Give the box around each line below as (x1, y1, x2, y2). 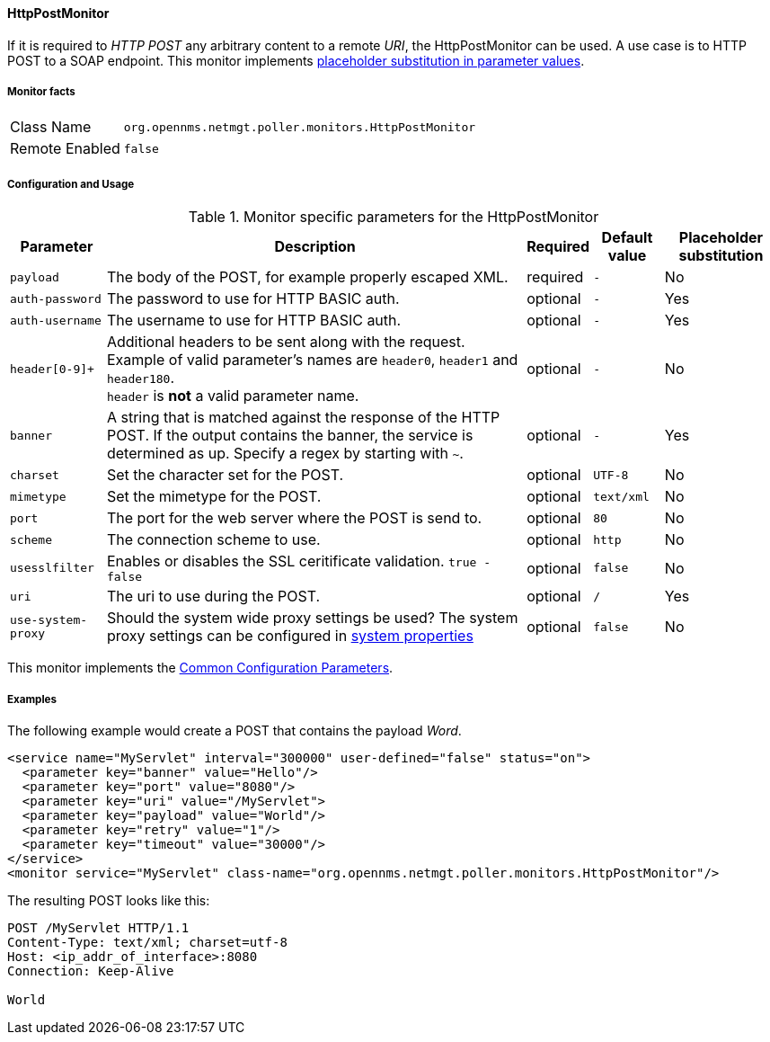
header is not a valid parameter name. (106, 387, 359, 405)
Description (274, 237, 356, 256)
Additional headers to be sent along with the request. (106, 333, 465, 352)
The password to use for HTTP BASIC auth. (106, 289, 400, 308)
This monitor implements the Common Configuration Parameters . (7, 660, 394, 676)
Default (601, 228, 653, 247)
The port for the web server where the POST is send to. (106, 509, 482, 528)
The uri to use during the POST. (106, 587, 321, 606)
